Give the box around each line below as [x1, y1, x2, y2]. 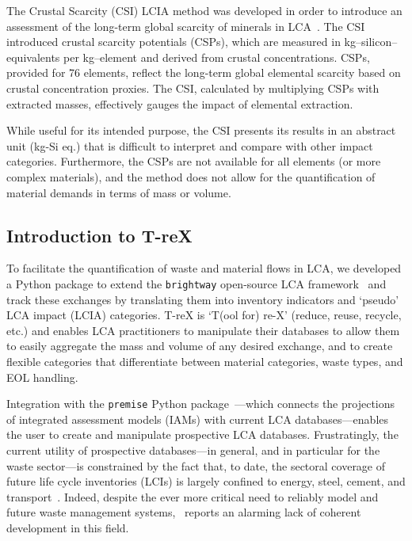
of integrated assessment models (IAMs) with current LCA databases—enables [6, 410, 389, 427]
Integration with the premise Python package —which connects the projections [6, 395, 395, 412]
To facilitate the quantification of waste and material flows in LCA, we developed [6, 260, 402, 276]
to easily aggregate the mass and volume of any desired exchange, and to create [6, 337, 393, 354]
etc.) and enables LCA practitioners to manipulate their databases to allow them [6, 322, 400, 338]
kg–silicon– [344, 33, 398, 50]
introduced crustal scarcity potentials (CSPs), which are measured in [6, 33, 341, 50]
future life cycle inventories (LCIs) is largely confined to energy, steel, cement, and [6, 473, 406, 490]
